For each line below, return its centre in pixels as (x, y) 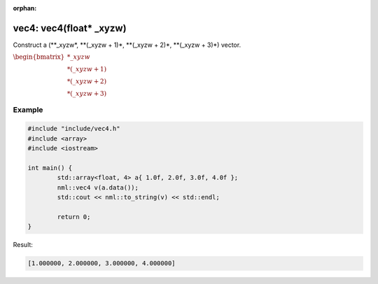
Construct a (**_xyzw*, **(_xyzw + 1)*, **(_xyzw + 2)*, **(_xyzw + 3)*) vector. (127, 45)
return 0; (74, 216)
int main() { (50, 168)
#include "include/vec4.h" (74, 129)
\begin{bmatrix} (39, 57)
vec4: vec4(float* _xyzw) (70, 28)
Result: (23, 245)
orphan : (25, 8)
